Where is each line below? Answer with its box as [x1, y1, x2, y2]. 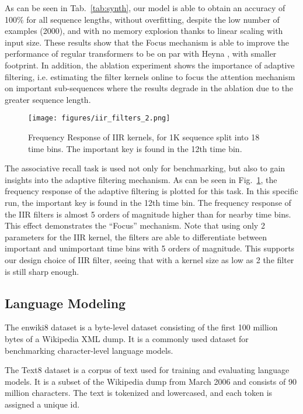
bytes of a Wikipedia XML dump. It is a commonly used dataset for [5, 332, 249, 344]
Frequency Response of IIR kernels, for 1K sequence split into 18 [28, 131, 260, 143]
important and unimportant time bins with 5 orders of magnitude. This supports [5, 242, 295, 254]
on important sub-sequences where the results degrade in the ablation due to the [5, 82, 294, 94]
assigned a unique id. [5, 398, 80, 410]
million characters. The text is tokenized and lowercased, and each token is [5, 387, 273, 399]
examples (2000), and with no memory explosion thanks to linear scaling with [5, 25, 283, 37]
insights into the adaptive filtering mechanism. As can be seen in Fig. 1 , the [5, 173, 277, 185]
